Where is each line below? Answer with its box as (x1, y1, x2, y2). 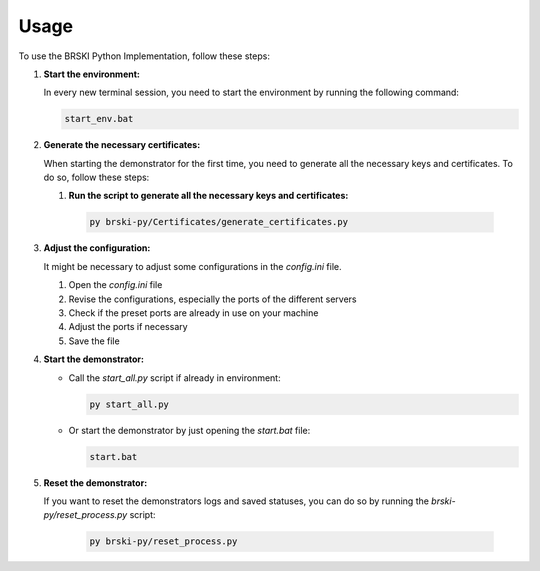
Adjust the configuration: (43, 242, 151, 254)
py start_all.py (89, 398, 170, 410)
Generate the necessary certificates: (43, 139, 201, 151)
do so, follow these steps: (43, 171, 150, 184)
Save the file (68, 335, 120, 347)
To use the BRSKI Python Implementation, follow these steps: (18, 50, 270, 62)
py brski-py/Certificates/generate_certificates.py (89, 216, 349, 228)
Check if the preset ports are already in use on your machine (68, 307, 319, 319)
